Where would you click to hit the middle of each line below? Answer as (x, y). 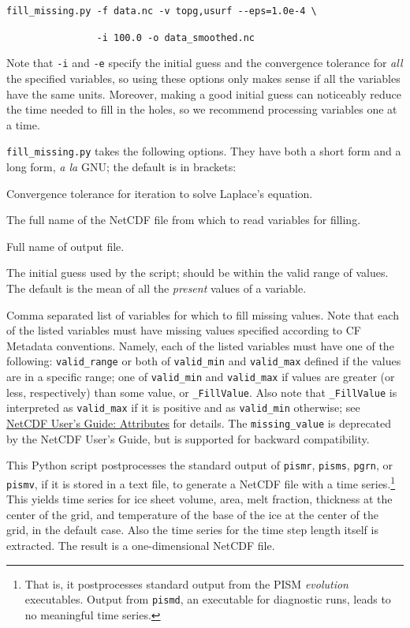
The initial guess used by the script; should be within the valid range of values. (198, 273)
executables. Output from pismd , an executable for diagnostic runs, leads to (208, 599)
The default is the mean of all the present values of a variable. (157, 288)
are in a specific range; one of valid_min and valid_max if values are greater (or (201, 376)
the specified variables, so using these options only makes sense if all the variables (203, 78)
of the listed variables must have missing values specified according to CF (184, 330)
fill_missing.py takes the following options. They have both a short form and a (204, 151)
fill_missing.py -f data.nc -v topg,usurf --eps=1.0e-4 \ (162, 11)
